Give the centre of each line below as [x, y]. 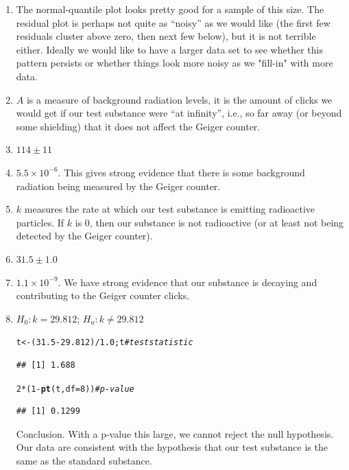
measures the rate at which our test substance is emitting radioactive [170, 209]
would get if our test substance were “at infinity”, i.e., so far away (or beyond [179, 113]
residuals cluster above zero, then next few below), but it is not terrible [166, 36]
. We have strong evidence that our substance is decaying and [188, 282]
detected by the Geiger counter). [84, 236]
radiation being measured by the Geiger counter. [118, 186]
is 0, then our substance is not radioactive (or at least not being [209, 222]
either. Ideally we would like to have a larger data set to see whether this [169, 49]
